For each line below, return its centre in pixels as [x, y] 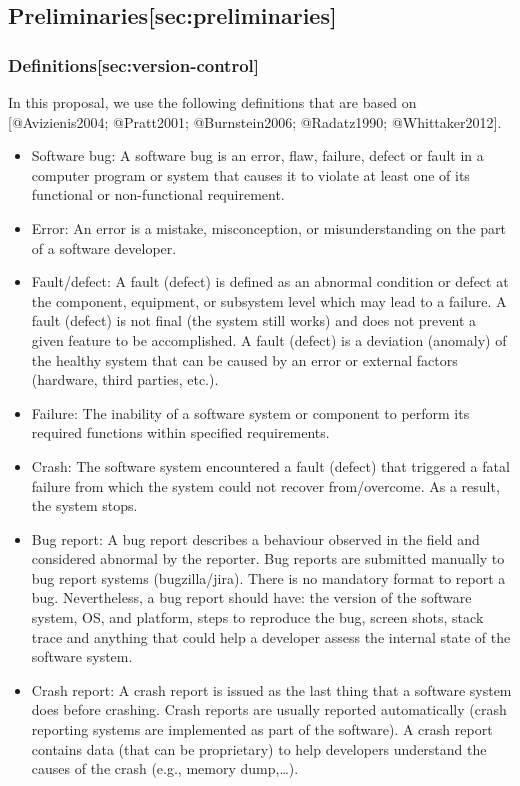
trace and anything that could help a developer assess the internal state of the [271, 636]
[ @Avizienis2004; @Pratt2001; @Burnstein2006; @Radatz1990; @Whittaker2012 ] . [255, 121]
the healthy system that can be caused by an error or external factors [244, 359]
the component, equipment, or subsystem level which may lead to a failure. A [269, 300]
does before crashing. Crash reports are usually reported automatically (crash [269, 709]
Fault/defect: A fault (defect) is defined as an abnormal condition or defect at [270, 281]
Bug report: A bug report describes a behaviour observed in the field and [255, 538]
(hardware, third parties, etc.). [125, 379]
